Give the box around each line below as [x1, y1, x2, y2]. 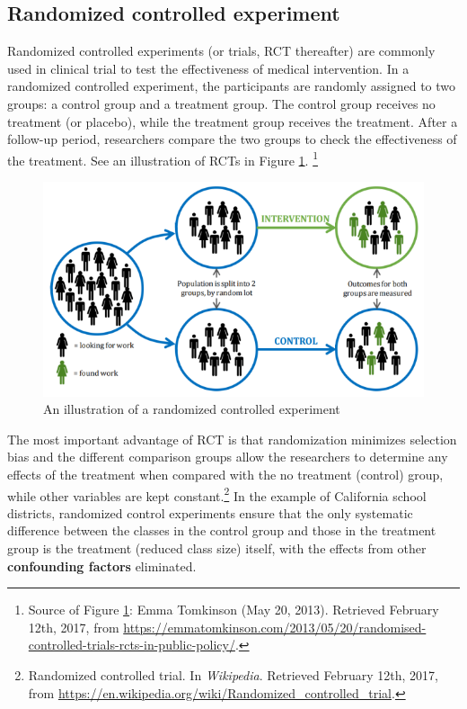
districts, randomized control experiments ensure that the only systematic [7, 503, 413, 522]
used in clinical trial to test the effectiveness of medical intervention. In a [7, 58, 410, 77]
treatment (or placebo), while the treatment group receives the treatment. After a [7, 112, 458, 130]
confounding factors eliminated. [7, 556, 197, 575]
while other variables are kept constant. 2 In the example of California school [7, 483, 427, 505]
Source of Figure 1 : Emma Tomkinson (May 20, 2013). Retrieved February [28, 600, 439, 619]
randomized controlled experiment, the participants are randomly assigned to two [7, 76, 456, 95]
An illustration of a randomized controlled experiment [43, 399, 340, 418]
